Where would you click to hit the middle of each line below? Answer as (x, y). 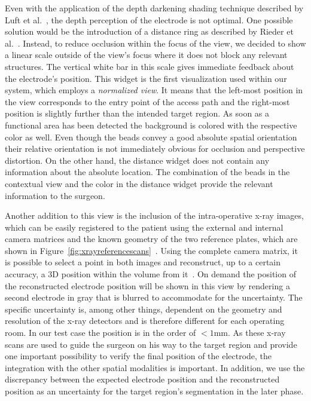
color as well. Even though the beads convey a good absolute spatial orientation (151, 137)
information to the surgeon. (55, 195)
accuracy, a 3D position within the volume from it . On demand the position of (150, 274)
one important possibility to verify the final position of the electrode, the (138, 356)
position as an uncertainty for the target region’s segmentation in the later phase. (154, 391)
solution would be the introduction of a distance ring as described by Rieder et (149, 31)
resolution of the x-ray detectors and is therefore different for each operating (145, 321)
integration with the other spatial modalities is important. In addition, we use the (155, 367)
